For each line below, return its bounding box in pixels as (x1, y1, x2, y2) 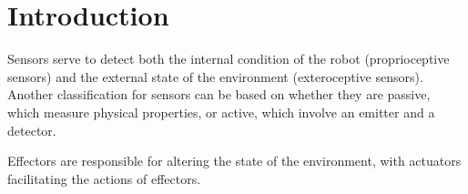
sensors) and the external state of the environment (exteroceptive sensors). (7, 66, 423, 86)
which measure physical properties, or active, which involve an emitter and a (7, 102, 435, 121)
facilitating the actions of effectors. (7, 168, 201, 188)
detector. (7, 120, 56, 139)
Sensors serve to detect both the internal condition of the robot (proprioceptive (7, 49, 450, 68)
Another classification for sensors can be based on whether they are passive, (7, 85, 431, 104)
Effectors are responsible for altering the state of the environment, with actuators (7, 151, 462, 170)
